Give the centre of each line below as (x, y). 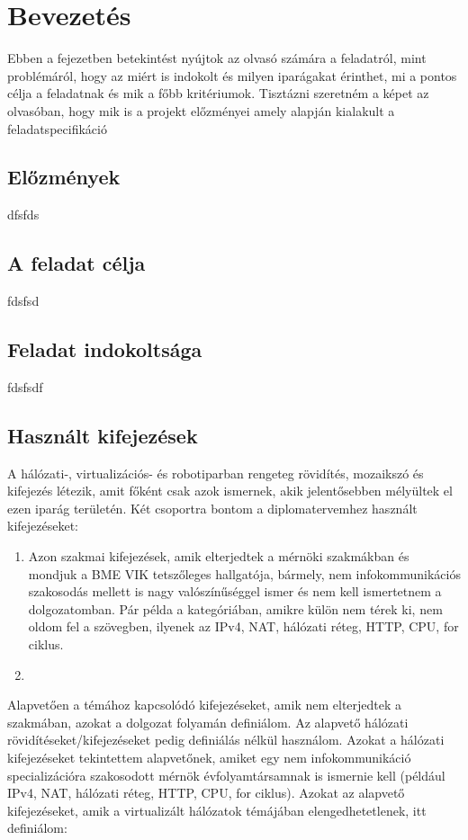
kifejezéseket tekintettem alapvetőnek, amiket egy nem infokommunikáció (209, 757)
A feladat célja (76, 263)
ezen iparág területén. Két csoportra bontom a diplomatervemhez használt (212, 508)
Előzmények (64, 177)
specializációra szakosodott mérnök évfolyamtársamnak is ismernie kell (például (226, 775)
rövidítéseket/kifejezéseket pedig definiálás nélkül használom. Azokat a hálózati (226, 740)
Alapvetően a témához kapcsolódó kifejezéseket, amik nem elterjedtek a (205, 705)
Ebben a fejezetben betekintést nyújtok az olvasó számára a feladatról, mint (217, 58)
